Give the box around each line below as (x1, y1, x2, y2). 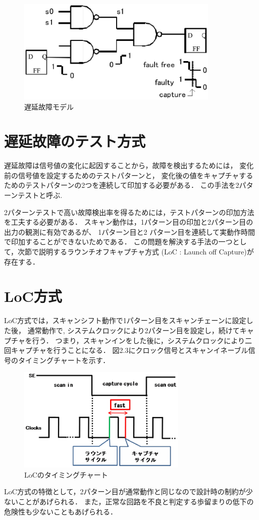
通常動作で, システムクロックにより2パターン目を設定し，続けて (27, 325, 240, 335)
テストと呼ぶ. (18, 190, 63, 200)
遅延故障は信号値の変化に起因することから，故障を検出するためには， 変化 (4, 160, 254, 171)
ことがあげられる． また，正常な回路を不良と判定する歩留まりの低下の (18, 496, 254, 507)
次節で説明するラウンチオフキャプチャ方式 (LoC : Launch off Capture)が (18, 246, 254, 257)
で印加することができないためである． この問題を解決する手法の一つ (4, 236, 233, 247)
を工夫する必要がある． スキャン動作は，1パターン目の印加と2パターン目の (4, 217, 253, 227)
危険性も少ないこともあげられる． (4, 506, 117, 516)
